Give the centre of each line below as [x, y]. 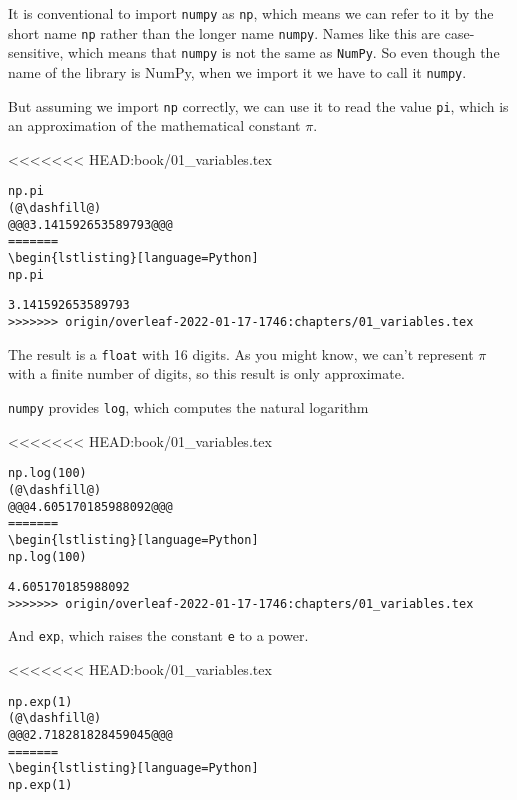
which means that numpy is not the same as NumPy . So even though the [284, 52]
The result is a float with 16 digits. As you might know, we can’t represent [241, 353]
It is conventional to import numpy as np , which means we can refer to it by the [251, 13]
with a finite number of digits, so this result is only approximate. [206, 373]
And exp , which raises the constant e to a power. [158, 635]
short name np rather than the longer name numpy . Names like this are [224, 32]
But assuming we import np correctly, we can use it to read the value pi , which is [258, 105]
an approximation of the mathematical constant [154, 125]
